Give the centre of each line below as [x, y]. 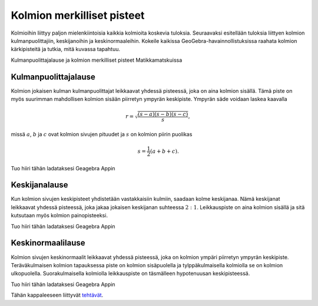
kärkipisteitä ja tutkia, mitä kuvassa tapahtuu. [66, 49]
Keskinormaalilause [48, 243]
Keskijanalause [39, 185]
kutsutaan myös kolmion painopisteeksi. [59, 216]
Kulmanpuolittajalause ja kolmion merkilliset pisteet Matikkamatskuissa [97, 60]
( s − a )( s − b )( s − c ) [163, 114]
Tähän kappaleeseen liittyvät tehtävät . [57, 295]
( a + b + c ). [165, 151]
